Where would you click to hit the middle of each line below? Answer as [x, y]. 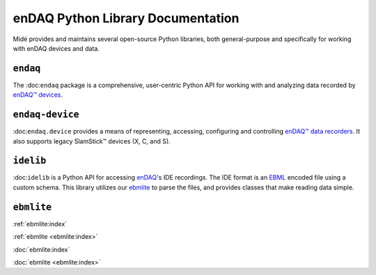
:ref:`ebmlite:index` [40, 223]
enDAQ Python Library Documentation [126, 18]
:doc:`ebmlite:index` [41, 249]
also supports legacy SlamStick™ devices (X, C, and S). [92, 141]
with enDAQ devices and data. [56, 48]
